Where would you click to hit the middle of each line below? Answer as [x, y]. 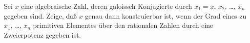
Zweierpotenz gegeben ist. [42, 34]
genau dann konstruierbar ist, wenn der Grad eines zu [166, 15]
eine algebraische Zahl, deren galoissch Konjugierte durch [107, 6]
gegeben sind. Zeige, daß [41, 15]
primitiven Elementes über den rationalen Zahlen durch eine [123, 25]
